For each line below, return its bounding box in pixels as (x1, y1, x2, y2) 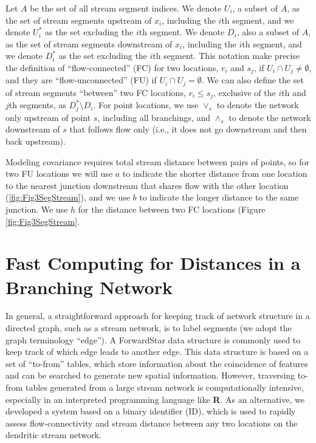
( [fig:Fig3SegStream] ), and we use (5, 191, 130, 204)
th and (281, 86, 306, 98)
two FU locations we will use (5, 167, 113, 180)
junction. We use (5, 202, 68, 215)
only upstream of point (5, 111, 91, 123)
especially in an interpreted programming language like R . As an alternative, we (5, 393, 304, 405)
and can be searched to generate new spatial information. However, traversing (5, 369, 295, 382)
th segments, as (9, 98, 66, 111)
